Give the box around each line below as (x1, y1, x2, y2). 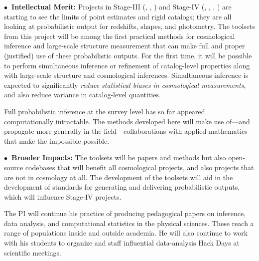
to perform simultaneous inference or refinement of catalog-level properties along (4, 60, 250, 70)
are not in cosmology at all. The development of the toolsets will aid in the (4, 172, 233, 182)
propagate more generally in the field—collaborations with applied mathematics (4, 126, 248, 136)
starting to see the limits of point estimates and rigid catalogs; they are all (4, 11, 232, 21)
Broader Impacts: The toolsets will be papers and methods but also (11, 152, 226, 163)
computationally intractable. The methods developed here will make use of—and (4, 116, 250, 126)
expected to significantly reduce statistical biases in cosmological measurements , (4, 79, 246, 90)
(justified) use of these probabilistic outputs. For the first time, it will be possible (4, 50, 252, 60)
